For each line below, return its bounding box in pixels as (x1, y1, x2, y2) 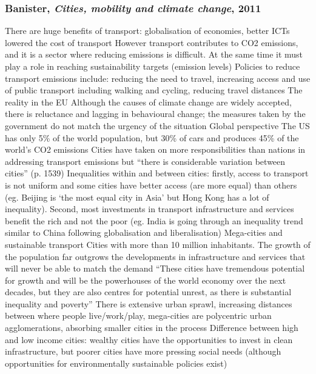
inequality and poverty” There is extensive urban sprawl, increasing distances (5, 297, 292, 310)
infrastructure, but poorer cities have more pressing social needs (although (5, 345, 281, 358)
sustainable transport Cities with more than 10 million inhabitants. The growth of (5, 238, 311, 250)
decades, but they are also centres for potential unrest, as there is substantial (5, 286, 292, 298)
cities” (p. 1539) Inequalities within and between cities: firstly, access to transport (5, 167, 309, 179)
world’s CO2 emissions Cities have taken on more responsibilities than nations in (5, 143, 306, 156)
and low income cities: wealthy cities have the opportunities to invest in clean (5, 333, 293, 346)
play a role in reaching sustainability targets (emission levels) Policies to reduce (5, 60, 300, 72)
